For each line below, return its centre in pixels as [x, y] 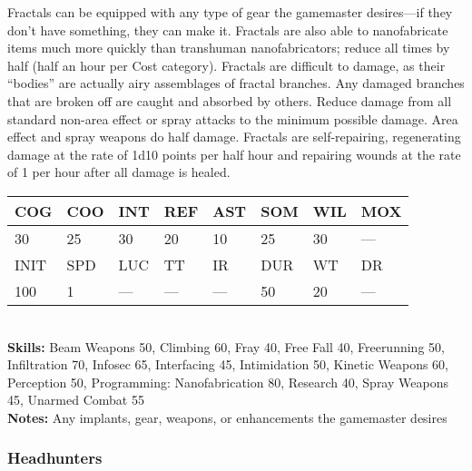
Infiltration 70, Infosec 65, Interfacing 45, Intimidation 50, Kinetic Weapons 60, [228, 364]
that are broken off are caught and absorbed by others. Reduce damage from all [230, 100]
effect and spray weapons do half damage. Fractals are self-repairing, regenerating [234, 137]
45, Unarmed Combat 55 [76, 400]
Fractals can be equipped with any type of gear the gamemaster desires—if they [230, 12]
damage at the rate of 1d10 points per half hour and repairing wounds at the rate [234, 154]
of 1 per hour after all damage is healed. [119, 172]
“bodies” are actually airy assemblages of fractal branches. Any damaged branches [236, 83]
